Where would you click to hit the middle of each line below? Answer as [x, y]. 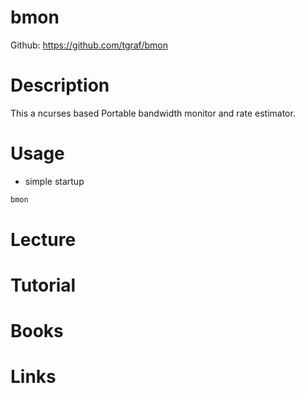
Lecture [43, 239]
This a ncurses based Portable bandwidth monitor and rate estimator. [153, 113]
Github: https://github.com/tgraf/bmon [89, 45]
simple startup [54, 181]
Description [60, 85]
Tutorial [43, 285]
